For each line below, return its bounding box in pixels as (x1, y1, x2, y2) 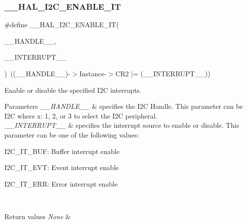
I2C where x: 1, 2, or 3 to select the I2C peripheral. (4, 110, 158, 120)
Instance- (79, 69, 107, 78)
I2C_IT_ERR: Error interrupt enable (4, 178, 118, 189)
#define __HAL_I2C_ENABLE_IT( (4, 19, 119, 30)
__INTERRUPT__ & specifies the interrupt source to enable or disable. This (4, 120, 239, 130)
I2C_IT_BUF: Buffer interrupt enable (4, 146, 120, 156)
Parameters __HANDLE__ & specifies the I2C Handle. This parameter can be (4, 101, 243, 111)
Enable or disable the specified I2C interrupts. (4, 85, 142, 95)
